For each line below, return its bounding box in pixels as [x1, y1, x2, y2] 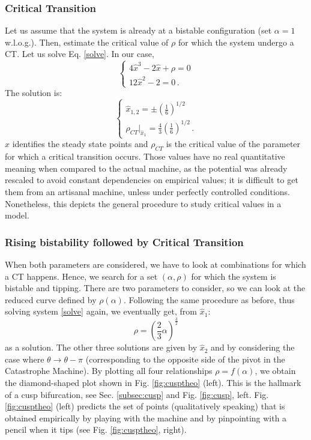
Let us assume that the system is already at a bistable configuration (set [5, 24, 272, 37]
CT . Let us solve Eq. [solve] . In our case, [5, 47, 154, 60]
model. [5, 209, 29, 222]
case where [5, 352, 44, 365]
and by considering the [211, 341, 295, 354]
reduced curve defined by [5, 293, 97, 306]
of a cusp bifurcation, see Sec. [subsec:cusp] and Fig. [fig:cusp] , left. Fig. [5, 388, 269, 400]
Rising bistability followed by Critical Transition [5, 234, 244, 249]
